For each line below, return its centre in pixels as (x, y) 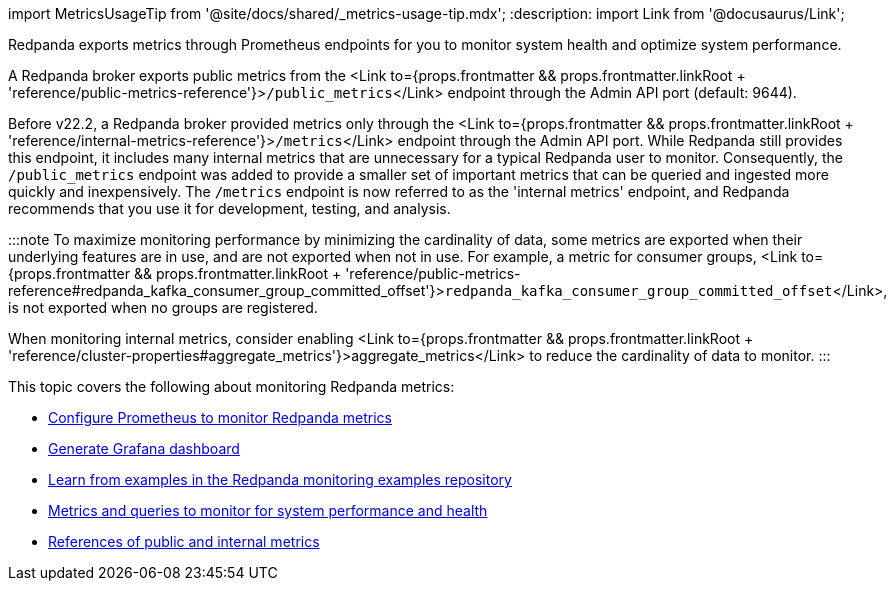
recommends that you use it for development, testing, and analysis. (229, 208)
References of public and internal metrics (184, 541)
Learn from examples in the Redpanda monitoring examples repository (280, 479)
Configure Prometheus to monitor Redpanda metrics (220, 417)
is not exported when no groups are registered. (163, 307)
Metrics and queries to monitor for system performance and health (268, 510)
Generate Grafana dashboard (144, 448)
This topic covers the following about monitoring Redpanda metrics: (231, 386)
